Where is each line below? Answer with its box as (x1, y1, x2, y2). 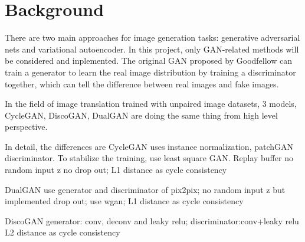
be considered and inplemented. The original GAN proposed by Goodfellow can (5, 54, 293, 67)
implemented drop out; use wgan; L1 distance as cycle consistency (5, 195, 244, 207)
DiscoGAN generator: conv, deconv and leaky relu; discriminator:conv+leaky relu (5, 214, 299, 227)
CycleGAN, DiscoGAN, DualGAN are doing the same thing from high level (5, 109, 278, 121)
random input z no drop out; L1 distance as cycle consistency (5, 163, 227, 176)
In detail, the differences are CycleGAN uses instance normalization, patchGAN (5, 140, 294, 152)
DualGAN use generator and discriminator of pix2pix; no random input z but (5, 183, 286, 195)
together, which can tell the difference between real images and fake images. (5, 77, 279, 90)
